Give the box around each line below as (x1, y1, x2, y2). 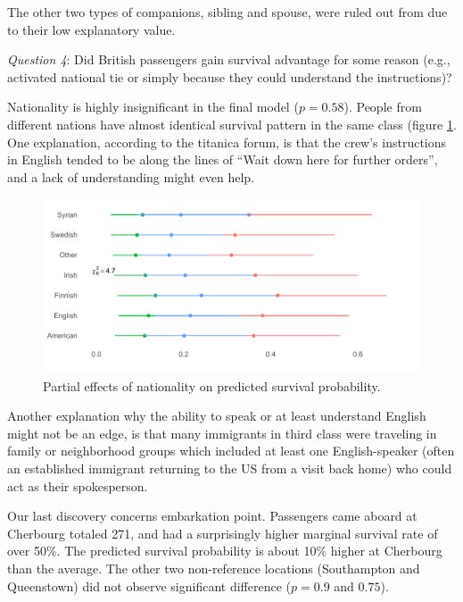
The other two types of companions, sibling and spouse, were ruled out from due (7, 3, 448, 21)
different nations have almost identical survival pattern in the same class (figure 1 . (7, 114, 457, 133)
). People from (343, 97, 422, 116)
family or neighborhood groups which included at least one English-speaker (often (7, 441, 455, 460)
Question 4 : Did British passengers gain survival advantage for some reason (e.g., (7, 50, 451, 69)
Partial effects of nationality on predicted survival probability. (43, 376, 381, 395)
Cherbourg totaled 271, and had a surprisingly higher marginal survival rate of (7, 523, 438, 542)
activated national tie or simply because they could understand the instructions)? (7, 67, 452, 86)
